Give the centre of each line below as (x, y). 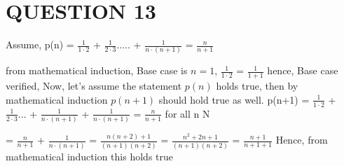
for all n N (187, 113)
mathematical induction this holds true (89, 156)
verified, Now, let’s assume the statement (94, 86)
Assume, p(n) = (40, 44)
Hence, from (302, 140)
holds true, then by (257, 86)
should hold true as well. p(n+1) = (234, 99)
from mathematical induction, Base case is (97, 70)
